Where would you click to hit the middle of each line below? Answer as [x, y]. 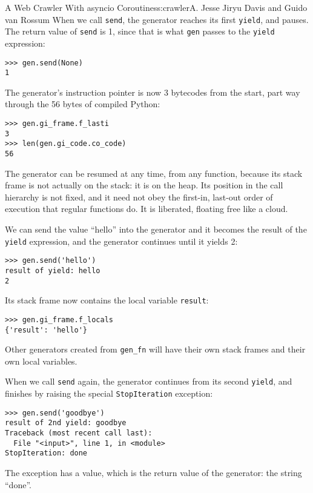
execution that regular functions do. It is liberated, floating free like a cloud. [147, 209]
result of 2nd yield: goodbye [66, 423]
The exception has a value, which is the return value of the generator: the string [153, 473]
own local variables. [41, 361]
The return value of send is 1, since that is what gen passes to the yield [140, 31]
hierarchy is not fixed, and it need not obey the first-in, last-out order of [139, 197]
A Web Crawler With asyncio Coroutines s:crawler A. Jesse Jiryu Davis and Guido [156, 7]
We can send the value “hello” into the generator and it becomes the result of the [156, 229]
